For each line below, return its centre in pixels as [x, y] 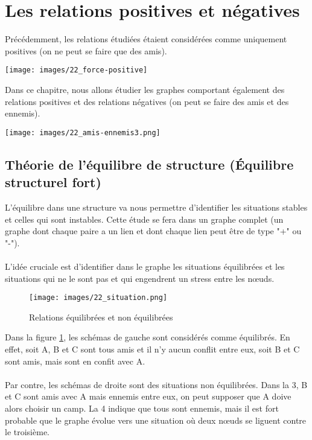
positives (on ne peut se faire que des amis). [86, 50]
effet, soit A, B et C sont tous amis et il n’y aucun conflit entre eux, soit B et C [152, 349]
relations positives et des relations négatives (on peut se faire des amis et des [147, 101]
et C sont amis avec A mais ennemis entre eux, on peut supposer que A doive [148, 396]
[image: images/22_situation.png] [98, 298]
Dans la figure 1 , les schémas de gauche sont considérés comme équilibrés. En [148, 337]
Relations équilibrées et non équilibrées [101, 317]
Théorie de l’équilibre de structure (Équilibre [149, 164]
